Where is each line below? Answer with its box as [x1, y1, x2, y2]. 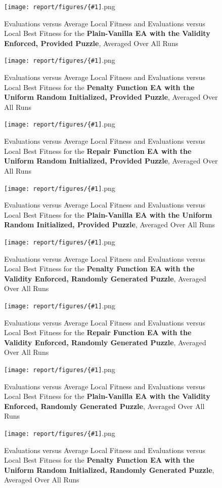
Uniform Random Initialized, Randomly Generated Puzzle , [4, 464, 214, 475]
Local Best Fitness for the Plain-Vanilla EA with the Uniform [4, 209, 212, 220]
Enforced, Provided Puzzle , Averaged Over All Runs [4, 37, 179, 48]
